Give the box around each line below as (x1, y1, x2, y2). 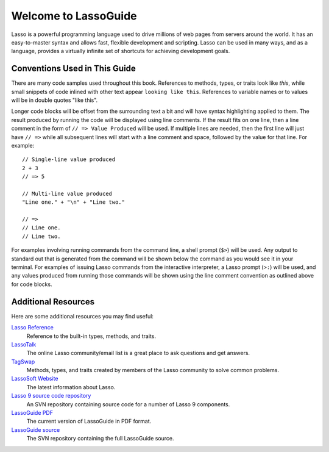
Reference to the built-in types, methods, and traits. (26, 332, 157, 340)
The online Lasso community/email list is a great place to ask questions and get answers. (26, 350, 250, 357)
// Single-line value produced (22, 156, 116, 163)
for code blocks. (11, 281, 52, 288)
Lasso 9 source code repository (11, 392, 91, 400)
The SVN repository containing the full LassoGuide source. (26, 435, 174, 442)
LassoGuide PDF (11, 409, 54, 417)
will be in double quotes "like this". (11, 96, 98, 104)
